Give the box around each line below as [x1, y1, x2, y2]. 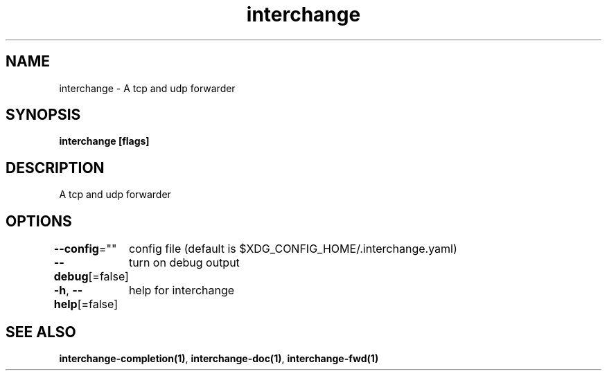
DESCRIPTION [6, 159, 105, 177]
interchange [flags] [59, 135, 150, 147]
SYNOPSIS [6, 106, 81, 124]
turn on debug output [128, 256, 240, 270]
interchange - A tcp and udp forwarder [59, 82, 236, 94]
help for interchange [128, 283, 235, 298]
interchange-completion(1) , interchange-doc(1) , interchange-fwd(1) [59, 352, 379, 364]
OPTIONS [6, 212, 72, 230]
